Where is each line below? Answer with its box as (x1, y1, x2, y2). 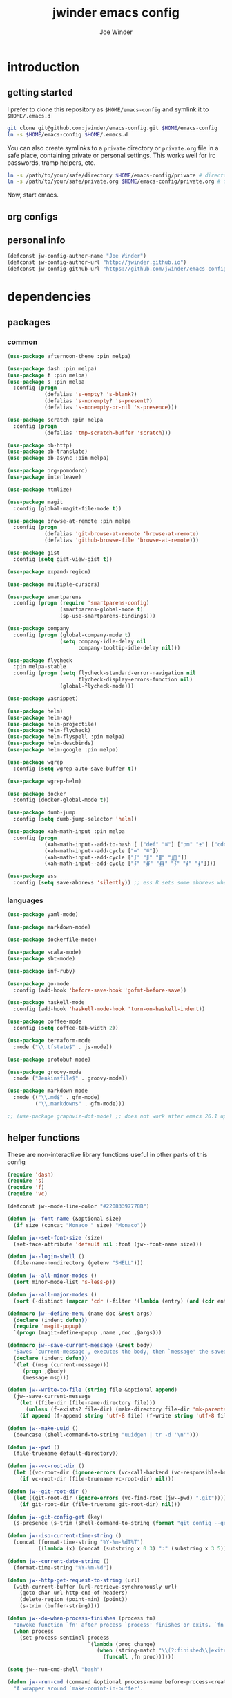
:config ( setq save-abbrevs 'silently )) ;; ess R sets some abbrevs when (13, 879, 230, 886)
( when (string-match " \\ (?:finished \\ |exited (96, 1647, 230, 1654)
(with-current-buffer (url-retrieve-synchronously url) (13, 1583, 177, 1590)
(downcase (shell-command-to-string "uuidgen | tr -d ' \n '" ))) (13, 1431, 199, 1438)
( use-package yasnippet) (7, 695, 79, 702)
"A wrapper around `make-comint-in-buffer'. (13, 1685, 144, 1692)
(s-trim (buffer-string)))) (19, 1602, 100, 1609)
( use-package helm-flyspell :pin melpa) (7, 733, 126, 740)
